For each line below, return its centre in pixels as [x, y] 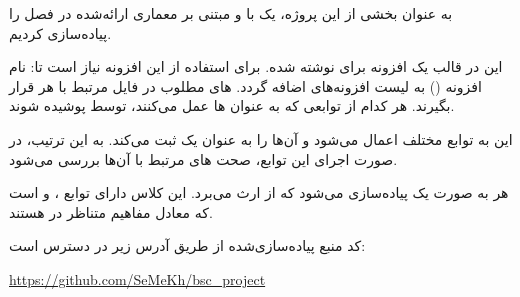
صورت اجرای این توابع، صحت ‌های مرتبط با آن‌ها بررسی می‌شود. [203, 158]
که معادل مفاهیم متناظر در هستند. [111, 211]
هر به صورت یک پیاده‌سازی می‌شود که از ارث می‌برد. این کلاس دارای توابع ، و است [259, 192]
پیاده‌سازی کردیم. [60, 32]
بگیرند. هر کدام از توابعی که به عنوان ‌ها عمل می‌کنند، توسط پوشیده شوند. [232, 105]
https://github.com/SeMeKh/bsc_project [137, 278]
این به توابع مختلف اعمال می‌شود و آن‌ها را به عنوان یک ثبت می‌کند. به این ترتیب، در [261, 138]
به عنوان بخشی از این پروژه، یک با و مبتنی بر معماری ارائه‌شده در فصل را [231, 13]
